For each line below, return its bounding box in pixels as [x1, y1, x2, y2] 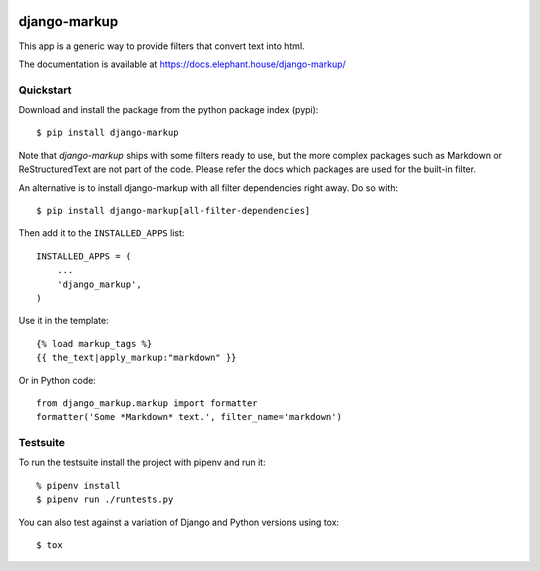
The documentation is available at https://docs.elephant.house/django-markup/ [18, 58, 347, 70]
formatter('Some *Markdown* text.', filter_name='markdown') [36, 411, 342, 423]
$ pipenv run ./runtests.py [36, 494, 174, 505]
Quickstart [18, 83, 72, 97]
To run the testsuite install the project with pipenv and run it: [18, 456, 266, 469]
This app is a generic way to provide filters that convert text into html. [18, 40, 305, 52]
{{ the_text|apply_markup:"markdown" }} [36, 352, 237, 364]
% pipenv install [36, 480, 121, 491]
